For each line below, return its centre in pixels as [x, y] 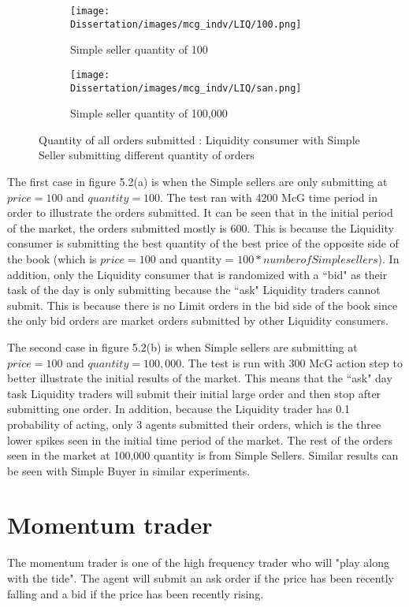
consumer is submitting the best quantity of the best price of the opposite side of [203, 243]
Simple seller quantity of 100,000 [149, 113]
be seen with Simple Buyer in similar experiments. [129, 470]
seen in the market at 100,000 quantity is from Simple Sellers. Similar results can [203, 455]
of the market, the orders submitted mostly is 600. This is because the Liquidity [201, 227]
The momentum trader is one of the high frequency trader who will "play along [199, 562]
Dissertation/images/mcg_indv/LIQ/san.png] [186, 88]
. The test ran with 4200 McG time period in [268, 197]
